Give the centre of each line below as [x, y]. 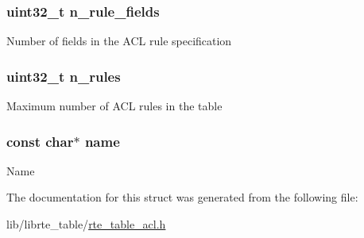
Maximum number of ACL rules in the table [114, 106]
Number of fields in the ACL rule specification [119, 41]
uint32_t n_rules [64, 76]
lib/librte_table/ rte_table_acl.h [86, 224]
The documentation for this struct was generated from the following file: [182, 197]
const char [40, 141]
